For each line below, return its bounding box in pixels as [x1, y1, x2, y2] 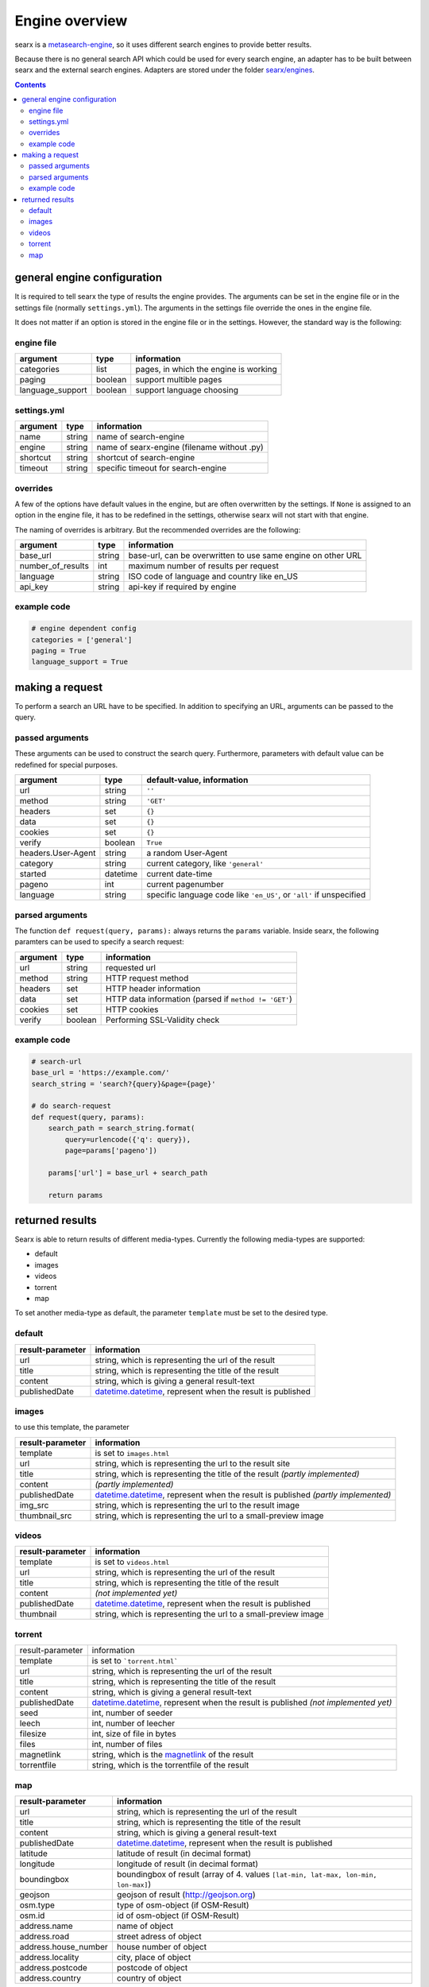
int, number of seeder [91, 1707, 173, 1718]
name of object [116, 1920, 174, 1931]
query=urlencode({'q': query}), [64, 1135, 191, 1144]
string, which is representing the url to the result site [95, 1458, 290, 1469]
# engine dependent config [31, 624, 137, 633]
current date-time [146, 869, 213, 880]
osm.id [19, 1910, 45, 1921]
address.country [19, 1972, 82, 1983]
